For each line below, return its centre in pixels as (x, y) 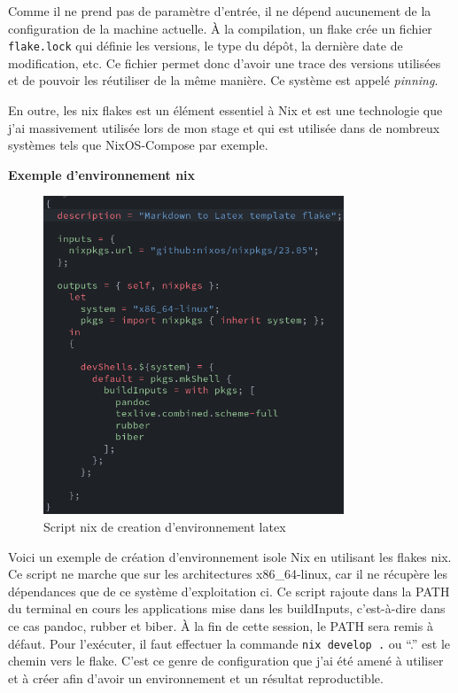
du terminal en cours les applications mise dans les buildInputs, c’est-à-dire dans (227, 608)
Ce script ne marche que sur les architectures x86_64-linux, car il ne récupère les (228, 574)
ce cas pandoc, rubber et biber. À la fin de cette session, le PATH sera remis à (221, 626)
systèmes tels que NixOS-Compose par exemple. (138, 145)
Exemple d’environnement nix (102, 174)
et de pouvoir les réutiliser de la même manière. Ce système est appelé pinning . (223, 80)
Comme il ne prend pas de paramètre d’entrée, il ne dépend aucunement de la (220, 11)
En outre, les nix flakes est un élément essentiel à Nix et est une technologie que (225, 110)
